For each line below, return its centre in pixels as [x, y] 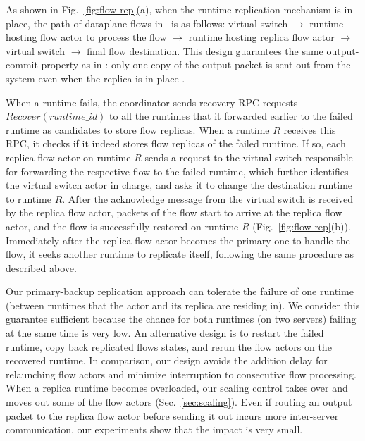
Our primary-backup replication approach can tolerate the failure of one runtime [180, 291]
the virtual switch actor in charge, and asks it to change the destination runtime [179, 185]
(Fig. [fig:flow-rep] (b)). [302, 226]
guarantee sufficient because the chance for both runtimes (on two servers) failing [181, 319]
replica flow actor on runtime [68, 157]
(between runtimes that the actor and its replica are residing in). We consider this [183, 305]
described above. [41, 267]
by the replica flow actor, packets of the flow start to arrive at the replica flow [174, 212]
